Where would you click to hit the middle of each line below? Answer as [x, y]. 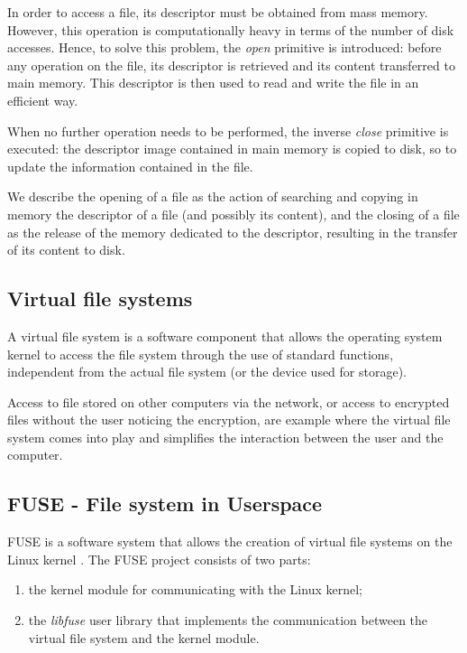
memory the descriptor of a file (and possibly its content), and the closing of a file [233, 214]
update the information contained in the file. [130, 166]
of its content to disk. [66, 250]
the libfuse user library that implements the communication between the [228, 620]
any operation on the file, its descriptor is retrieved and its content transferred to [231, 65]
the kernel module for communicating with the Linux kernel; [195, 589]
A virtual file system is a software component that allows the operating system [225, 336]
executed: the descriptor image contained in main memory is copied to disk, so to [232, 149]
